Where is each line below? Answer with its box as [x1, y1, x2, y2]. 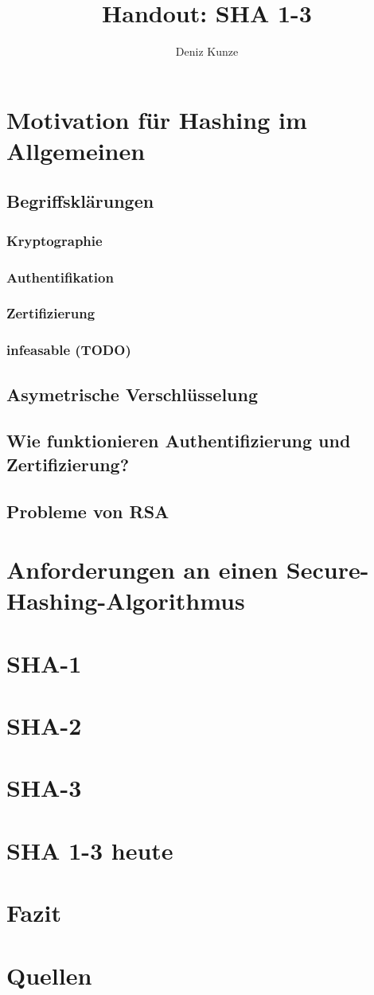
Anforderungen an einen [6, 553, 279, 586]
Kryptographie [6, 230, 103, 250]
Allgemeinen [6, 134, 146, 166]
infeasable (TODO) [6, 340, 131, 360]
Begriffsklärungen [6, 189, 154, 213]
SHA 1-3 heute [6, 833, 173, 866]
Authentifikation [6, 267, 114, 287]
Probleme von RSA [6, 498, 169, 523]
